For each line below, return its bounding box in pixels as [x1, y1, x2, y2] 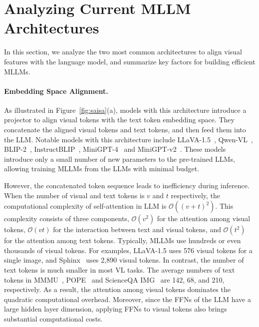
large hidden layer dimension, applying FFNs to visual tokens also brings [4, 304, 227, 314]
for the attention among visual [157, 213, 251, 224]
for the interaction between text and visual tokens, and [53, 224, 221, 235]
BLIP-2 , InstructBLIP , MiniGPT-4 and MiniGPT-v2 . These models [4, 144, 226, 154]
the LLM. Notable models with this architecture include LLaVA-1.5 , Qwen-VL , [4, 134, 253, 144]
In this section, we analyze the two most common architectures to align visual [4, 46, 242, 57]
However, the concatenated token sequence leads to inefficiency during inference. [4, 180, 250, 191]
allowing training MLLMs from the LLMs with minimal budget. [4, 163, 200, 174]
